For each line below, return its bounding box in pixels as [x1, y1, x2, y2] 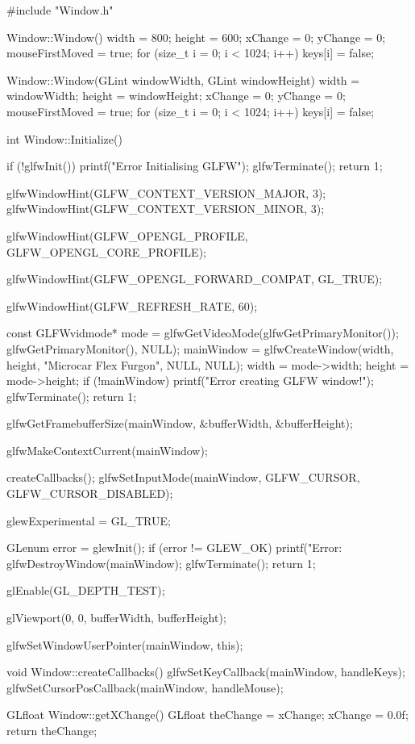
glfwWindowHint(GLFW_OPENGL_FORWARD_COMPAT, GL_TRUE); [6, 270, 383, 287]
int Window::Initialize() [6, 130, 122, 147]
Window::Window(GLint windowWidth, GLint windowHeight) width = [6, 71, 360, 88]
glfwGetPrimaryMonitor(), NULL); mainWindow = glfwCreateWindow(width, [6, 340, 394, 357]
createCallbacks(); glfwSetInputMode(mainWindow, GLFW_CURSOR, [6, 469, 360, 486]
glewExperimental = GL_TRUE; [6, 512, 171, 529]
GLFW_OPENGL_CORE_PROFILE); [6, 243, 206, 260]
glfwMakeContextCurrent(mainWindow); [6, 441, 208, 458]
